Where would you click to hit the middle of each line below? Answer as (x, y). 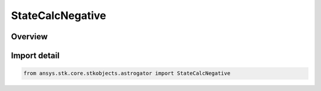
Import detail (35, 56)
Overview (29, 37)
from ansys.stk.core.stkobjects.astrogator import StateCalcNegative (127, 73)
